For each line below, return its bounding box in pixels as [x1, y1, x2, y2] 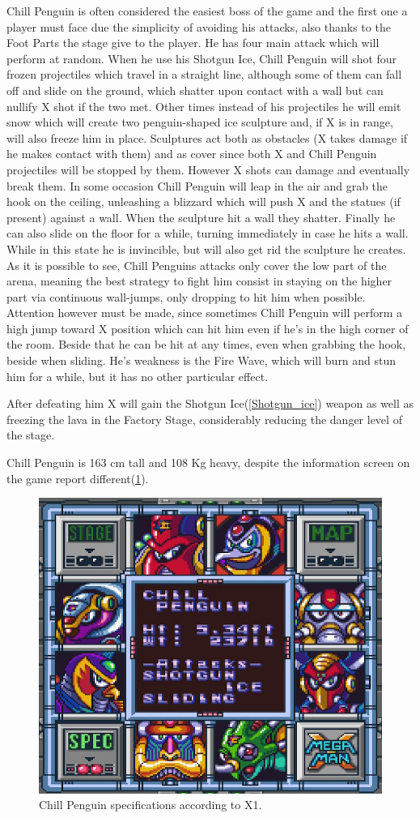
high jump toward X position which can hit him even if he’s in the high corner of [6, 319, 409, 336]
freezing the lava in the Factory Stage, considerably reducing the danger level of [6, 410, 402, 427]
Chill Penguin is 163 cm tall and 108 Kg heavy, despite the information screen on [6, 454, 410, 471]
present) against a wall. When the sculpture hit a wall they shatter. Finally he [6, 208, 396, 225]
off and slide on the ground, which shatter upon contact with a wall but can [6, 81, 384, 98]
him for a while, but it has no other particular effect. [6, 367, 269, 384]
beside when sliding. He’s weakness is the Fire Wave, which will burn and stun [6, 352, 397, 369]
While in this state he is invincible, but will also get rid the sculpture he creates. [6, 240, 406, 257]
